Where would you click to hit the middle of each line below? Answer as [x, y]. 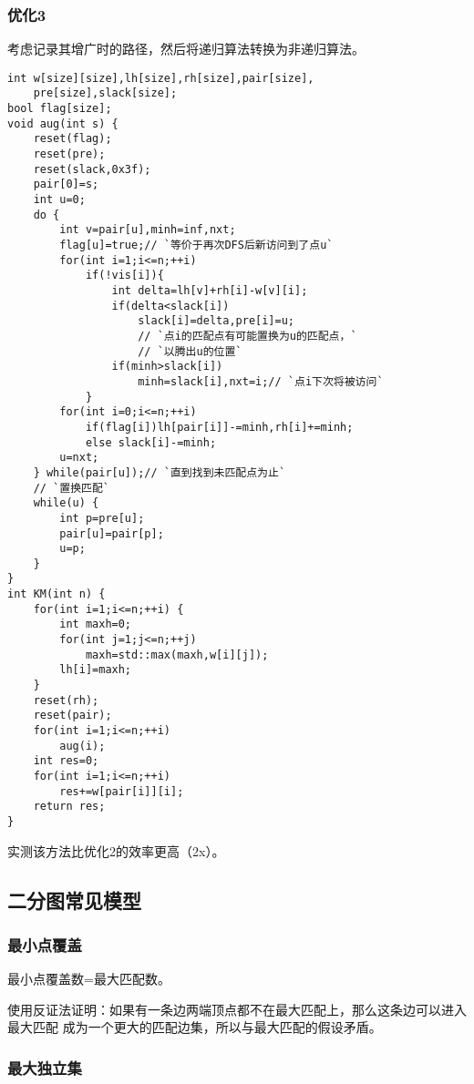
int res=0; [66, 761]
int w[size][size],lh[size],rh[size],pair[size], [161, 78]
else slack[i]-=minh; [151, 442]
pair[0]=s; [66, 184]
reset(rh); [66, 700]
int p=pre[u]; [102, 518]
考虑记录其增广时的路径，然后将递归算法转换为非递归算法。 [186, 49]
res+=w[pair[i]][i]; [122, 791]
